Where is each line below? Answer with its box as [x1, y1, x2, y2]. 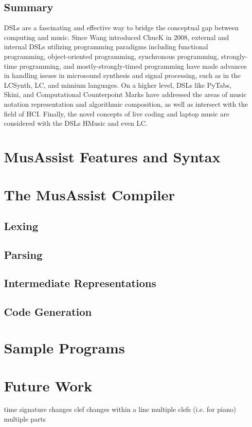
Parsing [4, 247, 43, 262]
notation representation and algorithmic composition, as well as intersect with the [4, 98, 248, 109]
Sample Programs [4, 337, 125, 357]
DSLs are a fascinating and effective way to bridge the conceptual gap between [4, 22, 239, 33]
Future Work [4, 376, 92, 396]
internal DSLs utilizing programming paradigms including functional [4, 41, 208, 52]
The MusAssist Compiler [4, 185, 175, 205]
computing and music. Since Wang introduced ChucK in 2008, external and [4, 32, 229, 42]
